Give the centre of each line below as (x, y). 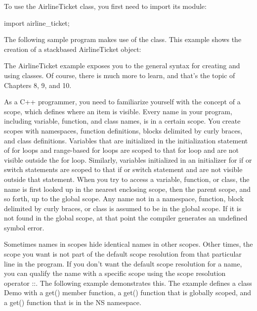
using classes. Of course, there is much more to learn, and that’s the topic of (120, 75)
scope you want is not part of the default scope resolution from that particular (123, 254)
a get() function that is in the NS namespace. (73, 302)
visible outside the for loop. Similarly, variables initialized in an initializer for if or (128, 159)
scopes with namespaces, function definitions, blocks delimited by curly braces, (123, 130)
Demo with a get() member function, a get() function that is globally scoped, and (128, 292)
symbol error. (24, 227)
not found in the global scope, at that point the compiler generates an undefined (126, 218)
